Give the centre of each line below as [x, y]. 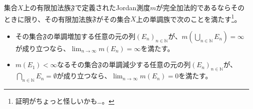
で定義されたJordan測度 [113, 7]
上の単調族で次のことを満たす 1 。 [189, 18]
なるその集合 [78, 64]
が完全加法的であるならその [200, 7]
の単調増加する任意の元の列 [91, 36]
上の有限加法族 [47, 7]
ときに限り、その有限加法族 [48, 19]
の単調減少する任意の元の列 [146, 64]
